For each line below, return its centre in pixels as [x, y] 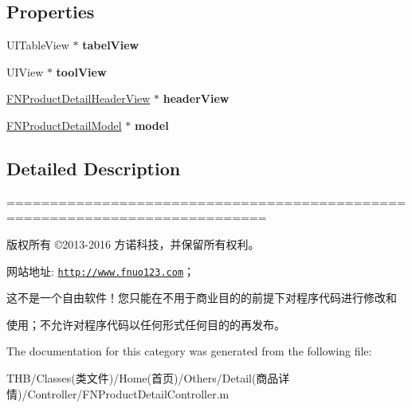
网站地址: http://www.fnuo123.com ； [101, 271]
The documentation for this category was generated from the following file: [189, 351]
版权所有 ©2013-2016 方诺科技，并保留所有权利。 [133, 243]
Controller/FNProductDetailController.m [128, 393]
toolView [81, 71]
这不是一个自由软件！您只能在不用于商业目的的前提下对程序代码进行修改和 [202, 298]
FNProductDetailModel [64, 125]
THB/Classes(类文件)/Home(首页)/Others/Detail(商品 [143, 378]
